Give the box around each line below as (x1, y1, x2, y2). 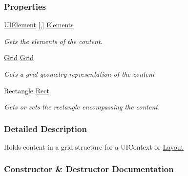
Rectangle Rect (4, 85, 49, 95)
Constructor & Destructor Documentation (4, 162, 174, 175)
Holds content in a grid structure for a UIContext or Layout (4, 142, 184, 152)
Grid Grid (4, 52, 34, 63)
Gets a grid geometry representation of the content (4, 69, 155, 79)
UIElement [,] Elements (4, 20, 74, 30)
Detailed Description (4, 122, 87, 134)
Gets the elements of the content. (4, 36, 103, 46)
